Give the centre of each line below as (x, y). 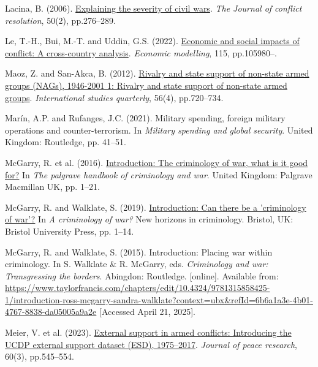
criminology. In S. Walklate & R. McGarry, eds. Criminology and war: (137, 264)
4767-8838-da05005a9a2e (51, 312)
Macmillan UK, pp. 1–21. (52, 187)
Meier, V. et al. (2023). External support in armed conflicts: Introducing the (148, 332)
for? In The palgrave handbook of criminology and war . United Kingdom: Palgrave (159, 174)
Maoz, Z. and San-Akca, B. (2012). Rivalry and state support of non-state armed (157, 73)
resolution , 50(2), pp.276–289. (60, 20)
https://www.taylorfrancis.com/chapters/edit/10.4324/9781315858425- (138, 288)
